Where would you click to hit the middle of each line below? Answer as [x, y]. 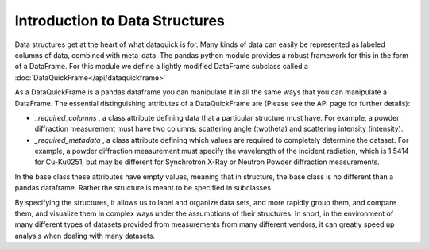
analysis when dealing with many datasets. [85, 236]
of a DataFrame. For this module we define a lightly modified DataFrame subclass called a [162, 67]
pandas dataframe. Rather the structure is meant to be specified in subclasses [143, 188]
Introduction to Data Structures [120, 21]
